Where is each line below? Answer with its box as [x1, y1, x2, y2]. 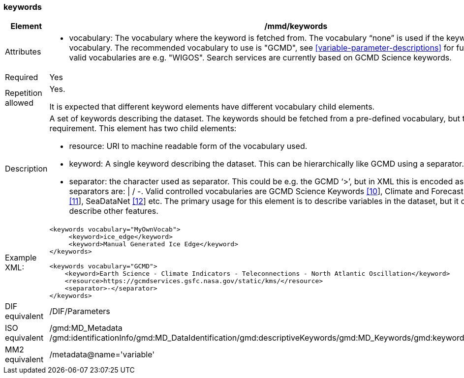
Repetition [5, 88, 42, 98]
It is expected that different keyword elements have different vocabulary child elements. [49, 102, 375, 112]
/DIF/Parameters [49, 306, 110, 317]
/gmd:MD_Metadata [49, 323, 123, 333]
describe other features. [69, 206, 158, 216]
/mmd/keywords [264, 21, 328, 31]
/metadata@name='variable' [49, 349, 155, 360]
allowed [5, 98, 33, 108]
